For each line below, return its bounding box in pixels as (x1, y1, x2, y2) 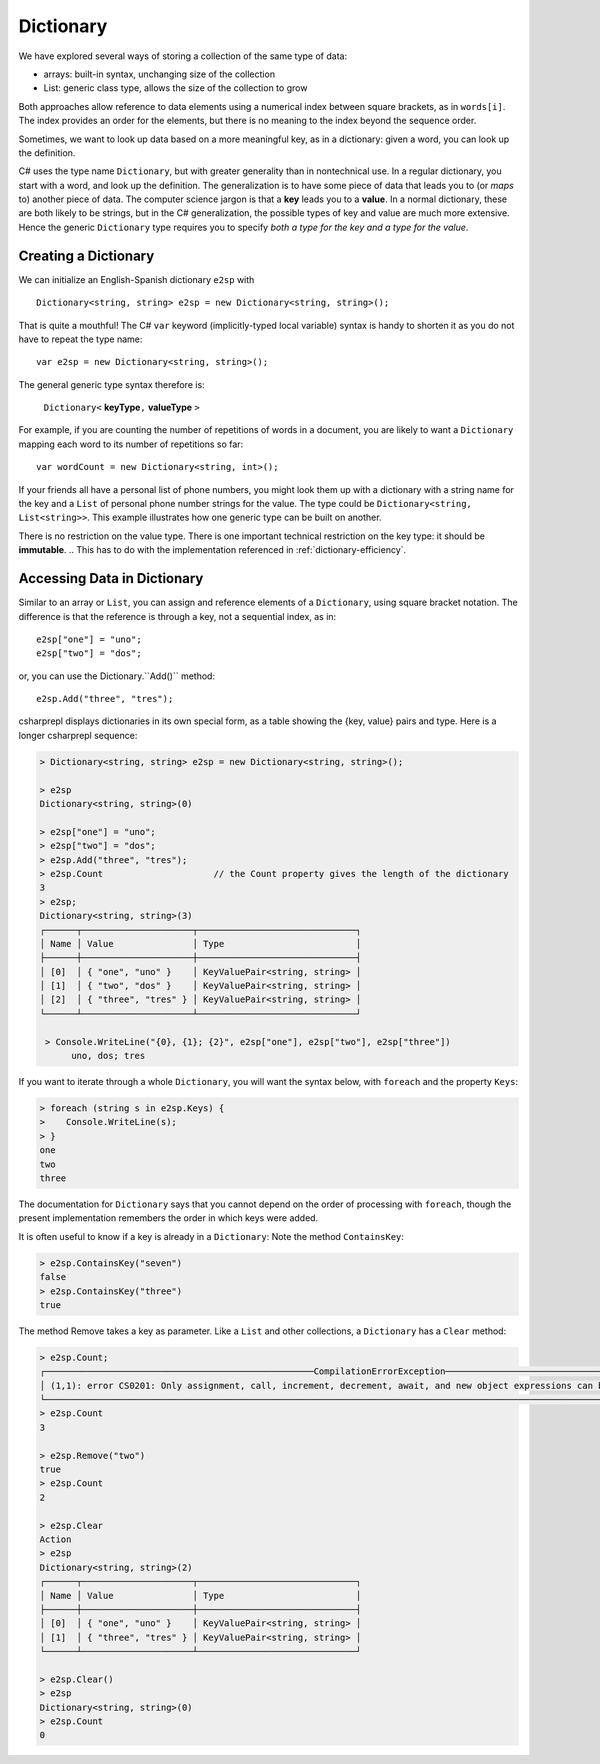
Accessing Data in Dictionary (18, 570, 204, 587)
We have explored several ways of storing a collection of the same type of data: (18, 50, 348, 62)
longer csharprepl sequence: (18, 729, 138, 741)
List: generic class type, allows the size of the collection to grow (43, 82, 308, 94)
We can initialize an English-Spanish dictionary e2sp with (18, 273, 255, 285)
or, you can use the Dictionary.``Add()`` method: (18, 670, 215, 682)
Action (39, 1533, 72, 1545)
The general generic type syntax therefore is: (18, 378, 205, 390)
